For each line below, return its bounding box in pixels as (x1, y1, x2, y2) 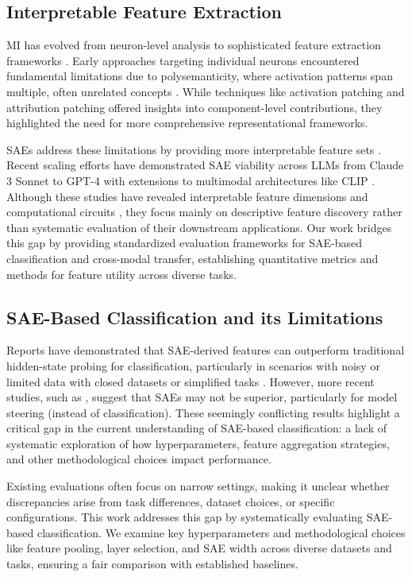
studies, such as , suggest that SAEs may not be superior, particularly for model (6, 389, 398, 405)
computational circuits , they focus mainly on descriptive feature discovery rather (6, 203, 402, 220)
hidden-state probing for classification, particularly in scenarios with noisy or (6, 357, 380, 374)
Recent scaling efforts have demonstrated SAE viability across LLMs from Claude (6, 157, 404, 173)
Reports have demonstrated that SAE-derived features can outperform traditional (6, 342, 405, 358)
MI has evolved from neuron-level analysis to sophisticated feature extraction (6, 37, 381, 53)
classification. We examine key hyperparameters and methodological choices (37, 524, 406, 540)
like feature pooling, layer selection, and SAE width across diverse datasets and (6, 540, 392, 556)
